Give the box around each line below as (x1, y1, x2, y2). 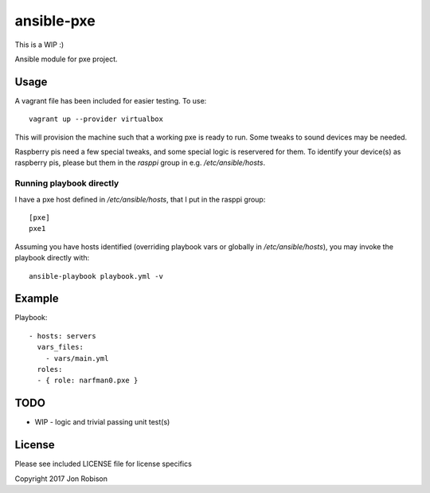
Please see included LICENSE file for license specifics (14, 459, 193, 469)
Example (14, 291, 59, 306)
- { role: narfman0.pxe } (37, 376, 139, 385)
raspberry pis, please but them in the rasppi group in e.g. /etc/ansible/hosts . (14, 158, 266, 167)
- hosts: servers (29, 331, 96, 340)
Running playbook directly (14, 178, 119, 189)
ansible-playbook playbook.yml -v (29, 272, 163, 280)
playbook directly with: (14, 253, 90, 263)
